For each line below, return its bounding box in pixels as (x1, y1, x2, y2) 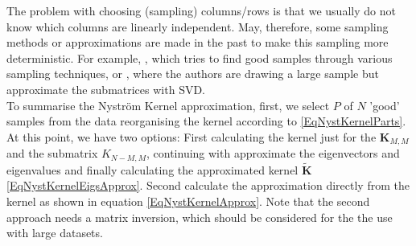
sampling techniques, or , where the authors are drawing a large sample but (6, 65, 379, 82)
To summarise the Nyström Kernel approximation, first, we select (6, 96, 330, 113)
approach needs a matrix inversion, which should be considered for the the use (6, 208, 393, 225)
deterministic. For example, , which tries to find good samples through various (6, 49, 393, 66)
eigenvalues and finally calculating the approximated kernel (6, 161, 299, 178)
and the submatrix (6, 145, 98, 162)
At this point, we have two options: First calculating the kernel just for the (6, 128, 377, 145)
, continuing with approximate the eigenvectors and (146, 145, 400, 162)
